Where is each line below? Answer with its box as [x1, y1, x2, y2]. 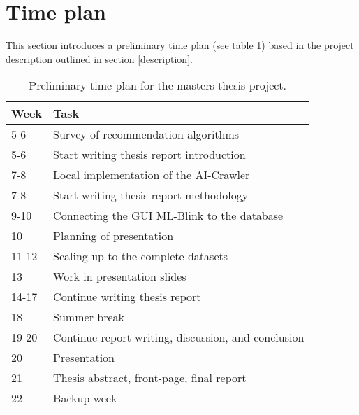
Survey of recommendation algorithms [53, 126, 240, 143]
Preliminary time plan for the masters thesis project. [29, 77, 287, 94]
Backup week [53, 390, 117, 407]
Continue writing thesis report [53, 288, 201, 305]
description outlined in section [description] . [6, 51, 193, 66]
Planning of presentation [53, 227, 174, 244]
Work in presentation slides [53, 268, 186, 285]
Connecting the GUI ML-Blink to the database [53, 207, 284, 224]
